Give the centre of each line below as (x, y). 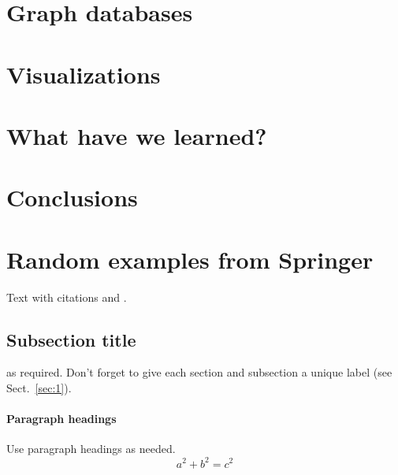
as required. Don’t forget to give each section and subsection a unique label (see (199, 372)
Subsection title (71, 339)
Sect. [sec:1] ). (39, 388)
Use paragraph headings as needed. (91, 449)
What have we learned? (137, 135)
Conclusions (72, 197)
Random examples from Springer (190, 259)
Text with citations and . (67, 297)
